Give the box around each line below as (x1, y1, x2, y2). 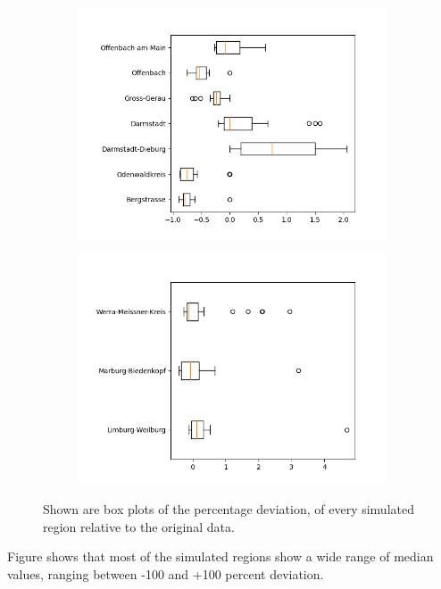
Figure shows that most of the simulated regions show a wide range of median (7, 547, 434, 566)
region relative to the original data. (43, 517, 235, 535)
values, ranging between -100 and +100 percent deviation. (7, 564, 324, 583)
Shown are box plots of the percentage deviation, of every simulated (43, 500, 414, 518)
